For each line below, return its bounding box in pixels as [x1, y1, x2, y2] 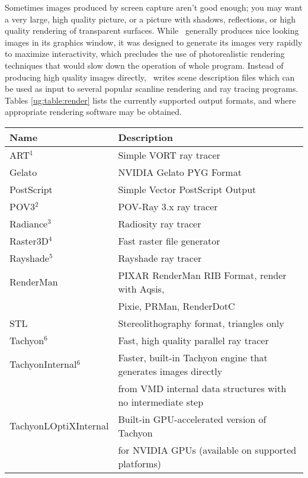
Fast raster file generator [118, 233, 220, 248]
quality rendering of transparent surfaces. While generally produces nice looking [5, 24, 299, 37]
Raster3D [9, 233, 49, 248]
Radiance [9, 216, 48, 230]
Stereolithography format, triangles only [118, 316, 284, 330]
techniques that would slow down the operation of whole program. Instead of [5, 59, 284, 71]
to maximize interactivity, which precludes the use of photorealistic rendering [5, 47, 285, 60]
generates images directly [118, 364, 223, 378]
